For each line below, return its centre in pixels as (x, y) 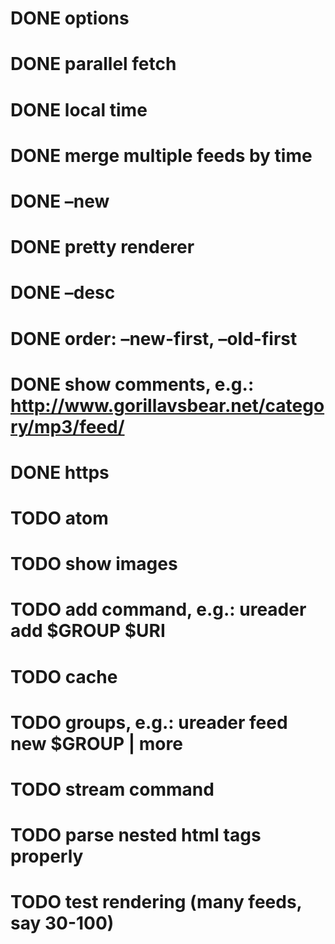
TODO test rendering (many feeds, (156, 902)
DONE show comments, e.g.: (132, 384)
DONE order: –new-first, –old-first (154, 338)
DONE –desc (63, 293)
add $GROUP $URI (88, 631)
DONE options (70, 18)
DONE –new (60, 201)
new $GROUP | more (96, 743)
